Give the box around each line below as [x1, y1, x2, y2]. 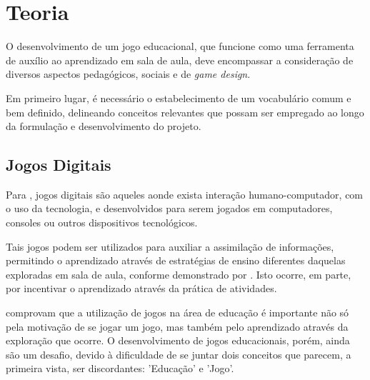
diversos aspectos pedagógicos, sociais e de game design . [6, 66, 251, 81]
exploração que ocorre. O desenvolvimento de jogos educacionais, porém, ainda [6, 333, 350, 348]
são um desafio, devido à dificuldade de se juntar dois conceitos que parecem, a [6, 346, 351, 361]
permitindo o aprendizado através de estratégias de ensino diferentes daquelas [6, 253, 346, 268]
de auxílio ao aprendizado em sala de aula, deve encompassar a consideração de [6, 52, 354, 67]
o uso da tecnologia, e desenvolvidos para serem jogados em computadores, [6, 201, 333, 216]
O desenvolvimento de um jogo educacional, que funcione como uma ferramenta [6, 39, 354, 54]
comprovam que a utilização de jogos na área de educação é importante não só [6, 305, 349, 320]
